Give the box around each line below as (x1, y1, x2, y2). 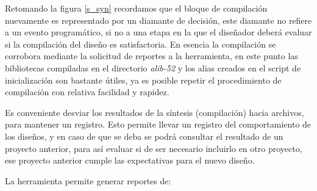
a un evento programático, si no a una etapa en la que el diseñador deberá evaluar (5, 26, 312, 38)
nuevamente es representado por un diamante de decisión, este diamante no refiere (5, 13, 312, 26)
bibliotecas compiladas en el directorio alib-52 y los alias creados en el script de (5, 61, 301, 74)
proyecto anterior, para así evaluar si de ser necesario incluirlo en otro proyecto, (5, 142, 302, 154)
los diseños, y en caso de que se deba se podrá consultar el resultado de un (5, 129, 283, 142)
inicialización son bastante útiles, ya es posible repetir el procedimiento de (5, 73, 282, 86)
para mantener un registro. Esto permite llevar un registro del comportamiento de (5, 118, 312, 131)
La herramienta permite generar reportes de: (5, 174, 171, 187)
